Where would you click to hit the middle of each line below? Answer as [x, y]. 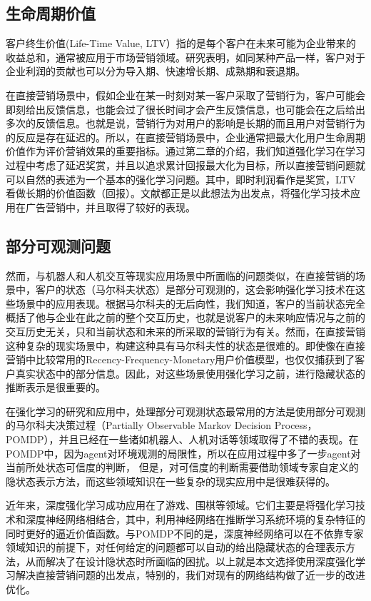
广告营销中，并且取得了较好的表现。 [110, 207]
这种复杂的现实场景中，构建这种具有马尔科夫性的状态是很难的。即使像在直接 [185, 345]
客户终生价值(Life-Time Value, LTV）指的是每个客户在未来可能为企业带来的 [181, 43]
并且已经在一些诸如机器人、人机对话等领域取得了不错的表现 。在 [209, 439]
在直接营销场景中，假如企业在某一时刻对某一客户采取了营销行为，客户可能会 [185, 95]
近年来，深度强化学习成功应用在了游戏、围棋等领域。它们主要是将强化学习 [181, 505]
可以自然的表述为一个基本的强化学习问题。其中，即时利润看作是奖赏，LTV [181, 179]
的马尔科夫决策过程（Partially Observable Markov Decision [139, 425]
